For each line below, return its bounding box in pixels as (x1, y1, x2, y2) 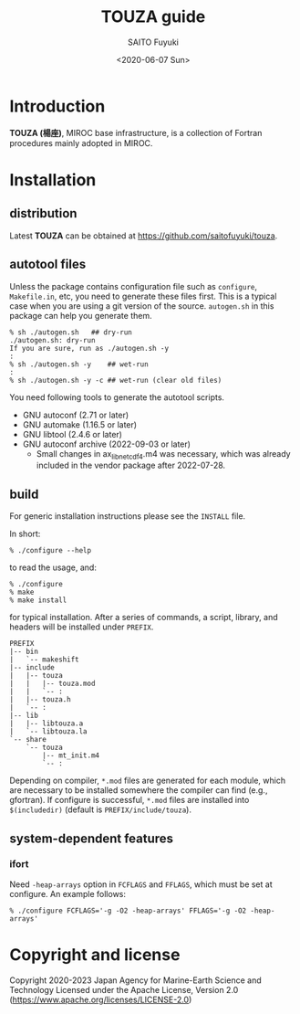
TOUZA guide (100, 6, 206, 27)
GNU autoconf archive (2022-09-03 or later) (22, 438, 191, 449)
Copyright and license (9, 944, 181, 965)
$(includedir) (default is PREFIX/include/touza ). (9, 804, 191, 815)
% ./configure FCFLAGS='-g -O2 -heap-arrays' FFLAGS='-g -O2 (9, 906, 247, 915)
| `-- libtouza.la (9, 727, 88, 736)
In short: (9, 528, 41, 540)
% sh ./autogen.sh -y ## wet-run (9, 359, 149, 369)
